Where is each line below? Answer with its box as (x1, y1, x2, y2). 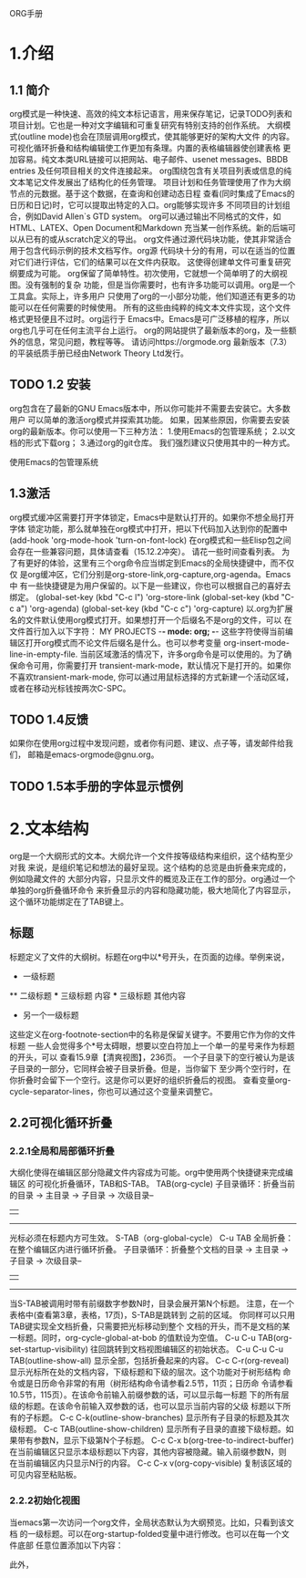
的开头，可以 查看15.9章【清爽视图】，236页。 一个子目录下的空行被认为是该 (9, 1052, 295, 1063)
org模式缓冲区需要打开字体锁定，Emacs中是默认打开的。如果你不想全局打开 (9, 512, 294, 523)
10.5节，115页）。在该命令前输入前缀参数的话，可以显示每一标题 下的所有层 (9, 1389, 290, 1400)
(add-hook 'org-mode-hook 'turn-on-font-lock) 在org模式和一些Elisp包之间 (9, 535, 291, 545)
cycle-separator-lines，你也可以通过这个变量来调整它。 (9, 1085, 219, 1096)
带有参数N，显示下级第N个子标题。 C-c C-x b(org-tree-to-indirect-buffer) (16, 1435, 294, 1446)
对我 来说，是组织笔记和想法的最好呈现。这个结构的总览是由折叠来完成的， (9, 861, 291, 873)
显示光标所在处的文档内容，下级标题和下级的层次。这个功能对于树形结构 (9, 1366, 280, 1377)
